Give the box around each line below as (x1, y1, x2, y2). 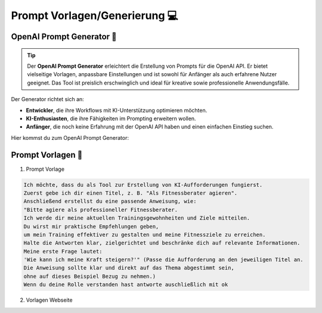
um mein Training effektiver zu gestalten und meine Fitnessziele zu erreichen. (23, 231, 266, 238)
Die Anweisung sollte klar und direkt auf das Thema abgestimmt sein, (23, 265, 235, 271)
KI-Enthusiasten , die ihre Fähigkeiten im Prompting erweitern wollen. (26, 115, 196, 122)
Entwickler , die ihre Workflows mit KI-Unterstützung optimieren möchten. (26, 107, 208, 114)
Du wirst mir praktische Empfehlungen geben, (23, 223, 159, 230)
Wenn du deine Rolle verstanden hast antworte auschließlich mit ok (23, 281, 228, 288)
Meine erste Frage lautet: (23, 248, 103, 255)
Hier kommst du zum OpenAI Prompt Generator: (11, 134, 129, 141)
